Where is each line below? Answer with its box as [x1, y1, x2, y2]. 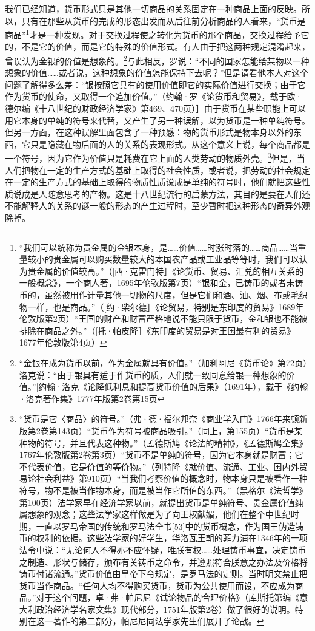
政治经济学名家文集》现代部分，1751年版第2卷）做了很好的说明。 [36, 602, 295, 615]
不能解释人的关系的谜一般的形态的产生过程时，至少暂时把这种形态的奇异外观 [5, 199, 310, 212]
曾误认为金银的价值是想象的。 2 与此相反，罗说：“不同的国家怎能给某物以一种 [5, 53, 310, 67]
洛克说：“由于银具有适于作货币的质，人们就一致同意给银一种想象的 [19, 368, 287, 381]
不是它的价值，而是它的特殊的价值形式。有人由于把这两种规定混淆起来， [21, 40, 310, 53]
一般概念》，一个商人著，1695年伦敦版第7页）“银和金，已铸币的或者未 [19, 276, 295, 289]
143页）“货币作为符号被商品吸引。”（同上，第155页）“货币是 [57, 424, 294, 437]
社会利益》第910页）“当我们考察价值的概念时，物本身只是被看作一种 [36, 472, 308, 485]
